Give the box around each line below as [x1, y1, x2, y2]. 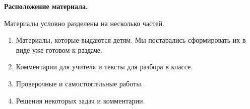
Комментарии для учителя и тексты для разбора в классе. [16, 61, 193, 72]
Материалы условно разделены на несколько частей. [4, 18, 164, 28]
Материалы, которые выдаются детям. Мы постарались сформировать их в [16, 35, 246, 45]
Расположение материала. [4, 1, 88, 11]
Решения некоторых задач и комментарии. [16, 95, 145, 105]
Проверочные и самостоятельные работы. [16, 78, 143, 88]
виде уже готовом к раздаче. [16, 44, 102, 55]
